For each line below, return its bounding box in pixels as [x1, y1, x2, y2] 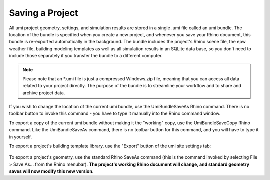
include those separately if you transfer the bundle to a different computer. [9, 53, 163, 59]
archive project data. [22, 90, 65, 96]
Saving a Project [9, 7, 78, 18]
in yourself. [9, 134, 32, 140]
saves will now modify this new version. [9, 168, 94, 174]
